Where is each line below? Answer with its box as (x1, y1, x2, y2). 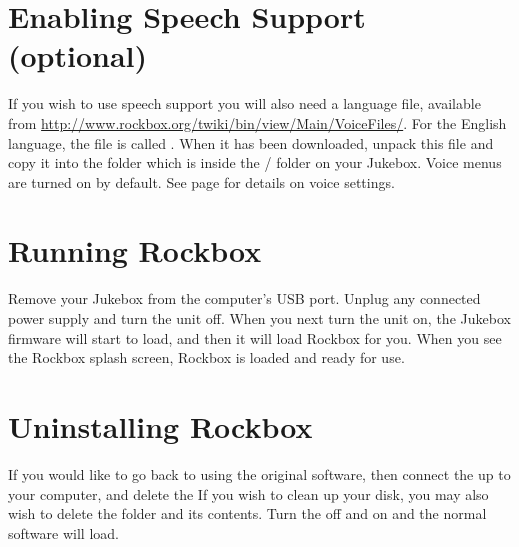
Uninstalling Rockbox (8, 405, 313, 446)
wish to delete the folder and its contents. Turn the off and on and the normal (8, 503, 487, 524)
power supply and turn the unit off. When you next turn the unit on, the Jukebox (8, 308, 511, 328)
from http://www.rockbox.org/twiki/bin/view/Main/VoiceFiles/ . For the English (8, 112, 507, 133)
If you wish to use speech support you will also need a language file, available (8, 93, 481, 114)
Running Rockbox (8, 230, 262, 271)
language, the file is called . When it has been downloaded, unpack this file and (8, 132, 494, 153)
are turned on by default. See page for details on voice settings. (8, 171, 395, 192)
